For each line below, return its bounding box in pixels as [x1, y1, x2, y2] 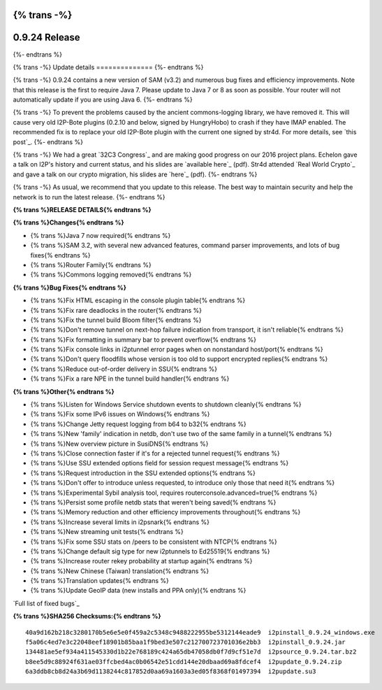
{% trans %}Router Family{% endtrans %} [30, 260, 152, 269]
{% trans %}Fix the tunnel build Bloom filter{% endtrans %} [30, 316, 202, 324]
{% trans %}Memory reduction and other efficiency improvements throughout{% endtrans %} [30, 508, 301, 516]
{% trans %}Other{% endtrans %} [13, 387, 115, 395]
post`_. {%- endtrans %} [13, 137, 84, 146]
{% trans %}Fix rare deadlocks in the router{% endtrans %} [30, 306, 203, 314]
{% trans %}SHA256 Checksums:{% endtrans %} [13, 612, 161, 621]
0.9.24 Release [13, 31, 80, 43]
